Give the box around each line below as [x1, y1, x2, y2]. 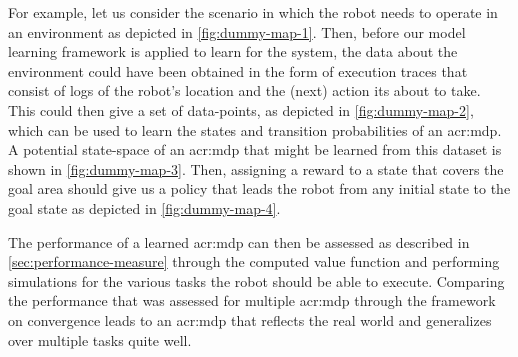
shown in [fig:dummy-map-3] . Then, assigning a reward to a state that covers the [8, 158, 504, 179]
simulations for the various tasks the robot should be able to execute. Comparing [8, 270, 505, 291]
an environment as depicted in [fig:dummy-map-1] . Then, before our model [8, 21, 466, 42]
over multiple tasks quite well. [8, 329, 192, 350]
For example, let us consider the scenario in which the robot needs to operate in [8, 2, 498, 22]
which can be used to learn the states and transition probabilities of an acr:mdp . [8, 119, 502, 140]
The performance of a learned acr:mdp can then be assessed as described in [8, 231, 470, 252]
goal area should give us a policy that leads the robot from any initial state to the [8, 178, 511, 199]
